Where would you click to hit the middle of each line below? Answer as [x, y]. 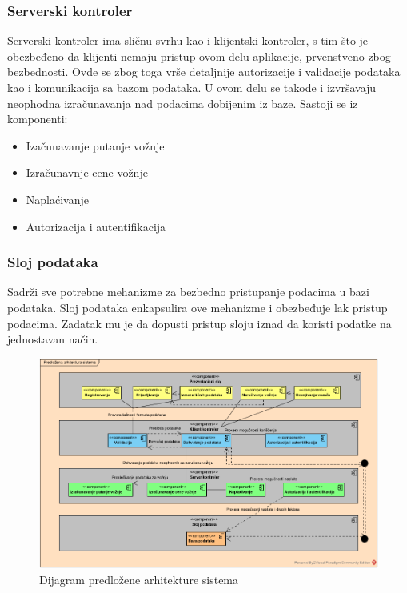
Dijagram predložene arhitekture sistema [139, 579]
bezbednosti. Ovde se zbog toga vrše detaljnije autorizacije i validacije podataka [204, 72]
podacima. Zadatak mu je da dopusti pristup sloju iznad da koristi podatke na [200, 323]
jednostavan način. [53, 339]
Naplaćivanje [57, 199]
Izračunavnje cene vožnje [87, 172]
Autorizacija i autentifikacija [96, 226]
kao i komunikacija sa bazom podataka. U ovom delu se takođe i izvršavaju [192, 87]
